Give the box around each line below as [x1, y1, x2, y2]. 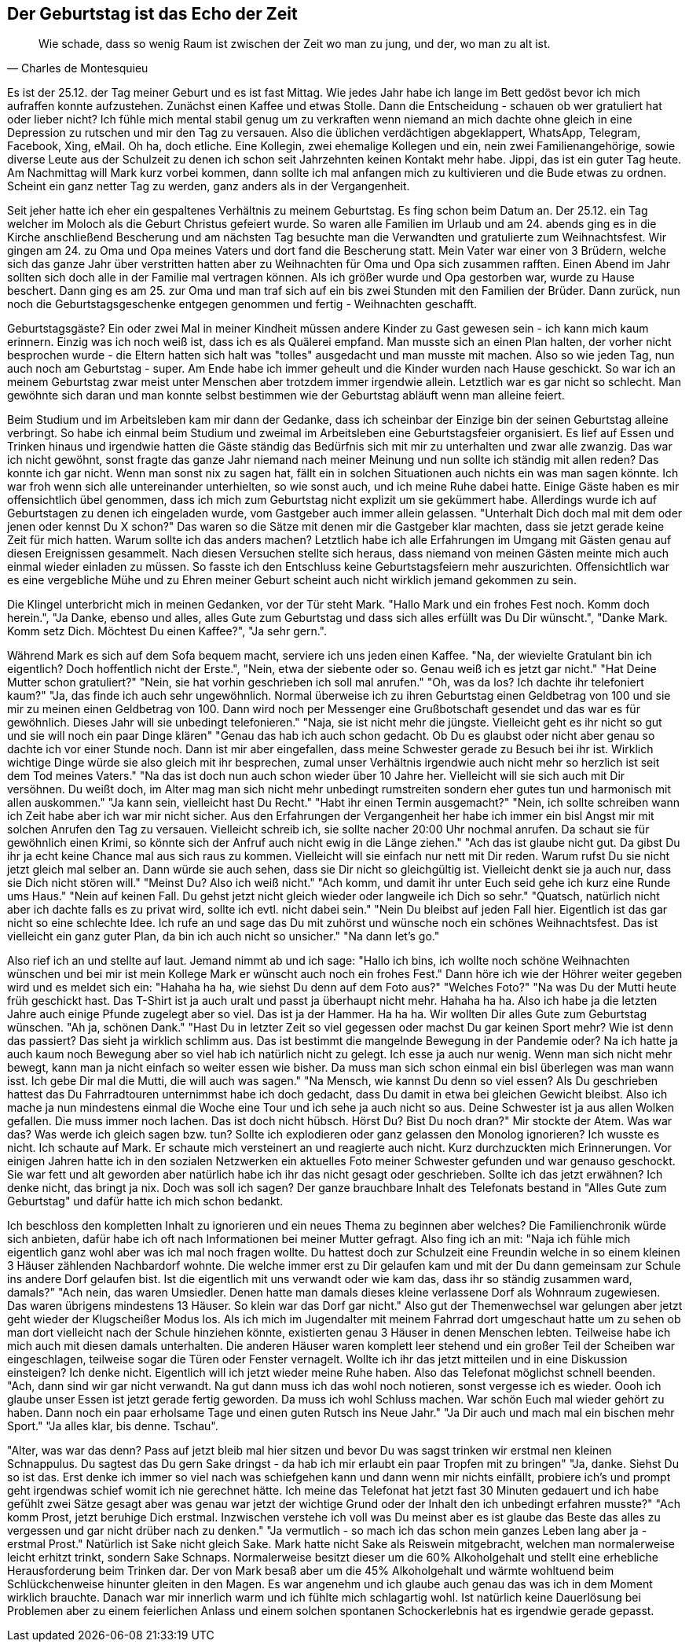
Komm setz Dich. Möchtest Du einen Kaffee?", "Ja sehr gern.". [7, 624, 327, 638]
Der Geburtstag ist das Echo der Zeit [7, 4, 298, 24]
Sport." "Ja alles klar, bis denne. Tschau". [7, 1419, 218, 1433]
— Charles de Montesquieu [7, 61, 148, 75]
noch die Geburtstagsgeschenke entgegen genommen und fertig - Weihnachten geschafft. [7, 297, 478, 311]
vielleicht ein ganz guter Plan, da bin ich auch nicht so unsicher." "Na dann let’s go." [7, 929, 440, 944]
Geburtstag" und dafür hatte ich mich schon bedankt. [7, 1194, 284, 1208]
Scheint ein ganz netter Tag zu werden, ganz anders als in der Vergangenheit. [7, 179, 410, 193]
